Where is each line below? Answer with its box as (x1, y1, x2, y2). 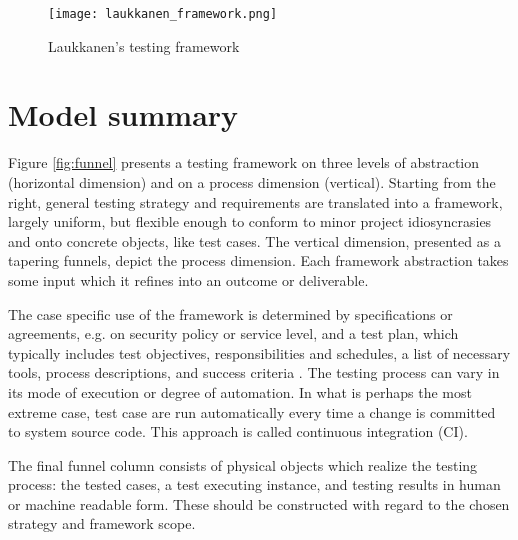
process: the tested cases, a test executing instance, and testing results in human (8, 474, 501, 495)
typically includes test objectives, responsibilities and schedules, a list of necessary (8, 342, 511, 363)
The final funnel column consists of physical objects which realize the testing (8, 454, 478, 475)
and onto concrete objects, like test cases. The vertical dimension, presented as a (8, 230, 501, 251)
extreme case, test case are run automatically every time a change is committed (8, 401, 496, 422)
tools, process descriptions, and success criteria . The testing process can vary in (8, 362, 500, 383)
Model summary (8, 94, 239, 135)
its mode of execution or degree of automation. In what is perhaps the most (8, 381, 472, 402)
